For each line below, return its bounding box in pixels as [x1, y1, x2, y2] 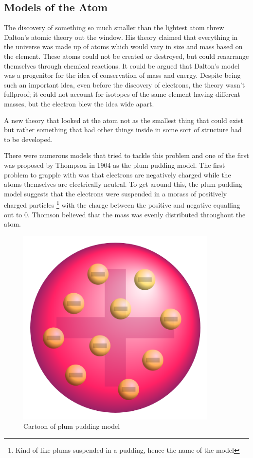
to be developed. [4, 134, 53, 144]
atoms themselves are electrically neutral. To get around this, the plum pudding [4, 179, 242, 189]
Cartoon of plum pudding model [23, 421, 120, 431]
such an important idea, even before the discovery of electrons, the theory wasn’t [4, 79, 245, 89]
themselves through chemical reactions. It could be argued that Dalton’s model [4, 60, 239, 70]
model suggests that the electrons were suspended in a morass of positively [4, 188, 227, 198]
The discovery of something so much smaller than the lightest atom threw [4, 22, 224, 33]
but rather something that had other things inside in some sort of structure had [4, 124, 242, 135]
